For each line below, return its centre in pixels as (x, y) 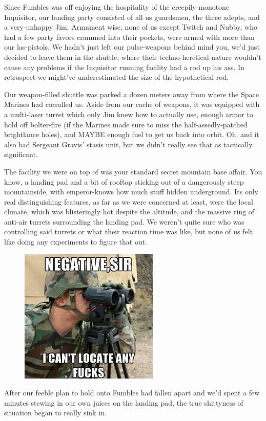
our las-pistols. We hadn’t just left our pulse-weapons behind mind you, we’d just (132, 47)
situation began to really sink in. (55, 413)
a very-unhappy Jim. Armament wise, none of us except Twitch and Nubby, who (131, 27)
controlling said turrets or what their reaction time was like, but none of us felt (129, 231)
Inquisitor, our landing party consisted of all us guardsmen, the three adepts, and (132, 17)
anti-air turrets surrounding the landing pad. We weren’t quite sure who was (124, 221)
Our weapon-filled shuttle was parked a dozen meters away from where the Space (131, 94)
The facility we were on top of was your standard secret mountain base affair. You (133, 171)
